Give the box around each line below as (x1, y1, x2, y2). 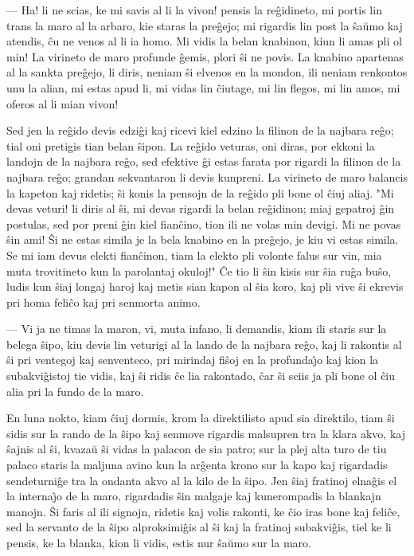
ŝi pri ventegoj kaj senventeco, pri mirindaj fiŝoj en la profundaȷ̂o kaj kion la (6, 351, 379, 368)
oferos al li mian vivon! (6, 95, 119, 112)
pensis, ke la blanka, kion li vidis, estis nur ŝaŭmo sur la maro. (6, 534, 311, 550)
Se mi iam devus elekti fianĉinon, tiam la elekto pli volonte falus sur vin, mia (6, 246, 382, 263)
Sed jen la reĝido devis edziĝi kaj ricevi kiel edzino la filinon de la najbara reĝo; (6, 122, 394, 139)
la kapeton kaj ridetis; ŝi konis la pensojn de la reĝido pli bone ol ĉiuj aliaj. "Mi (6, 184, 394, 201)
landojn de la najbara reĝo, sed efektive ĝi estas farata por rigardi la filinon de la (6, 153, 401, 170)
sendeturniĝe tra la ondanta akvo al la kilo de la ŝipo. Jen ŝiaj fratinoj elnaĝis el (6, 472, 397, 488)
